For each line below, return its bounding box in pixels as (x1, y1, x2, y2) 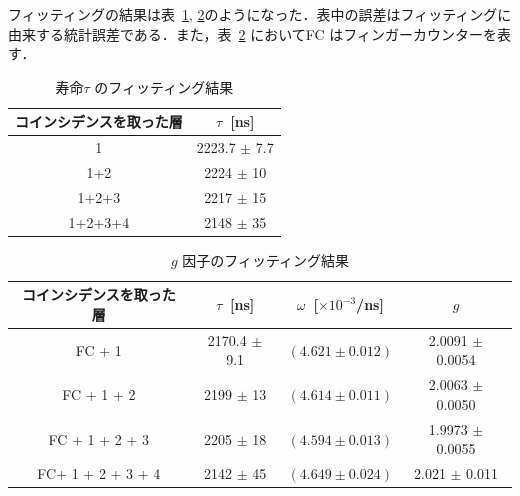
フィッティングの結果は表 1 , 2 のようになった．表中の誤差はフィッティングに (8, 4, 512, 24)
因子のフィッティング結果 (182, 249, 350, 270)
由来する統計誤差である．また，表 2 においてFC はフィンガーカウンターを (8, 23, 498, 44)
